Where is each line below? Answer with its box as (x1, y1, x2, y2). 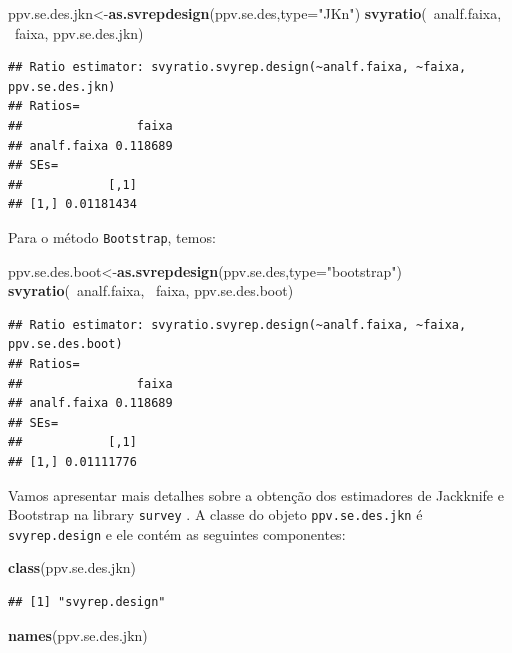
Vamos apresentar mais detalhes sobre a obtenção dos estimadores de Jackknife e (8, 484, 504, 505)
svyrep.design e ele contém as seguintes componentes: (8, 523, 346, 544)
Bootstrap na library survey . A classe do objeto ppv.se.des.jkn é (8, 504, 423, 525)
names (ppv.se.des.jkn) (8, 624, 148, 645)
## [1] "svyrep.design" (8, 595, 166, 610)
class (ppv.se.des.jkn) (8, 557, 137, 578)
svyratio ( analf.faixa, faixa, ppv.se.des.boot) (8, 280, 294, 301)
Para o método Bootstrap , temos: (8, 226, 216, 247)
